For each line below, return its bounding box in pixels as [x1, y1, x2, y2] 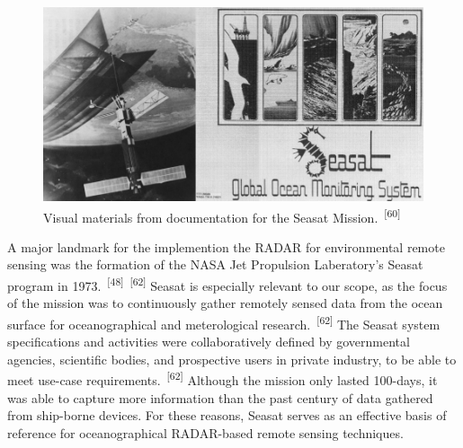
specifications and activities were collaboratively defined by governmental [7, 332, 410, 351]
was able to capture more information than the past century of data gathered [7, 388, 433, 407]
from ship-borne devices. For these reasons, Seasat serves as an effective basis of [7, 406, 447, 425]
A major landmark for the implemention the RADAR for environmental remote [7, 237, 445, 256]
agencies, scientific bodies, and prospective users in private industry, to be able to [7, 349, 457, 368]
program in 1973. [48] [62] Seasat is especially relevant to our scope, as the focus [7, 274, 448, 294]
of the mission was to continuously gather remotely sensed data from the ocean [7, 294, 443, 312]
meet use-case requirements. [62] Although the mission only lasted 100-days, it [7, 368, 438, 389]
